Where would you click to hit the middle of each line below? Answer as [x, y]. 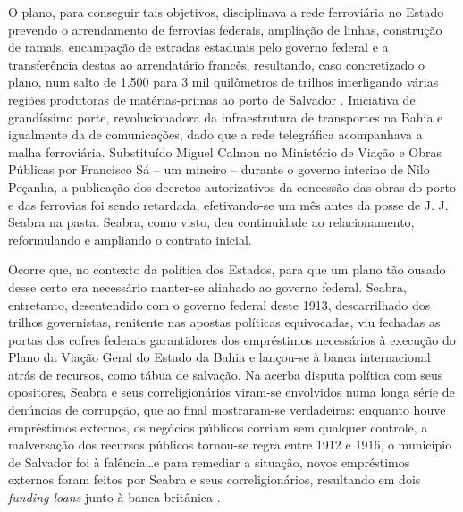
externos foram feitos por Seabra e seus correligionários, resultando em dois [215, 479]
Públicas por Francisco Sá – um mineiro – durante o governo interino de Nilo [219, 169]
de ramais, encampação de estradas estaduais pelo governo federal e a [198, 47]
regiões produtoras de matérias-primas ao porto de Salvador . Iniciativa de [212, 99]
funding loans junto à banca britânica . [114, 497]
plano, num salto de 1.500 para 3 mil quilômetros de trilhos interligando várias [223, 82]
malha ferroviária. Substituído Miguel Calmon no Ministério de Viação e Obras [225, 151]
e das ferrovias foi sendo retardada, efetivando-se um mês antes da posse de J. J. [228, 204]
